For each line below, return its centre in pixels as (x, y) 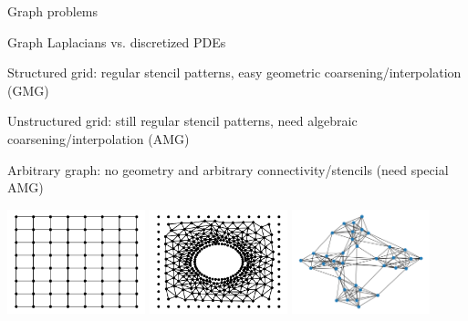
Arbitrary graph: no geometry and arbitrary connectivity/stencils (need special (228, 169)
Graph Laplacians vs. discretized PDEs (117, 41)
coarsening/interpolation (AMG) (99, 138)
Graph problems (53, 11)
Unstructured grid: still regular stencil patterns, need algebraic (182, 121)
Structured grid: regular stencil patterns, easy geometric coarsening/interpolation (234, 72)
